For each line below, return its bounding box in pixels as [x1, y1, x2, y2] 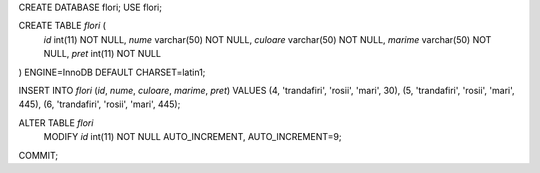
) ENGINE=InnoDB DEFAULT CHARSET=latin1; [18, 66, 206, 78]
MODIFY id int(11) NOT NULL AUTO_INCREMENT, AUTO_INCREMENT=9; [43, 131, 342, 143]
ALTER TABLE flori [18, 116, 94, 129]
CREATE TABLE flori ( [18, 20, 107, 32]
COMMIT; [18, 149, 59, 161]
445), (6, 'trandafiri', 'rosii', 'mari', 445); [18, 98, 181, 110]
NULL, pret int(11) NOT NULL [43, 48, 162, 60]
